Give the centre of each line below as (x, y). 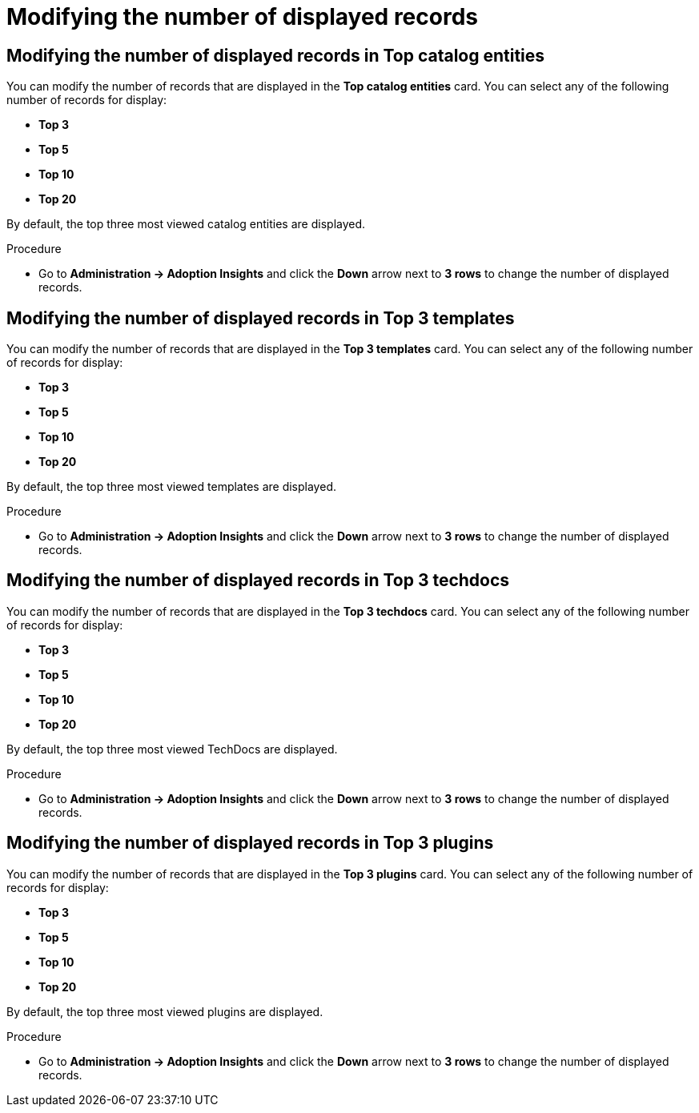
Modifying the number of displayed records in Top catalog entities (276, 55)
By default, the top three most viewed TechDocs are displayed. (172, 749)
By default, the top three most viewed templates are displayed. (171, 487)
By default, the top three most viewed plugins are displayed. (165, 1011)
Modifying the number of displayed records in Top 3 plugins (250, 843)
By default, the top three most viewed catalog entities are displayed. (186, 224)
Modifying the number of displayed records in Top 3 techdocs (258, 581)
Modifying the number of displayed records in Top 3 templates (261, 318)
